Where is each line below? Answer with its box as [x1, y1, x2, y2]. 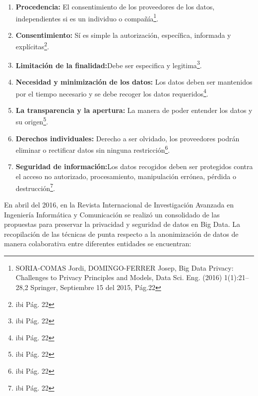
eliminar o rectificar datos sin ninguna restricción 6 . [15, 143, 170, 155]
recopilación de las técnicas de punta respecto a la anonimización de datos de [4, 228, 239, 239]
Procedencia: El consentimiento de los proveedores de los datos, [15, 1, 215, 11]
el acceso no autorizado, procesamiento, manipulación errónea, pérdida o [15, 171, 236, 182]
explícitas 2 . [15, 40, 49, 52]
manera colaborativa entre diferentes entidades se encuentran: [4, 238, 192, 249]
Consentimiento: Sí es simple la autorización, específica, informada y [15, 29, 231, 40]
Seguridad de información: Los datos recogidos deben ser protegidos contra [15, 161, 253, 172]
